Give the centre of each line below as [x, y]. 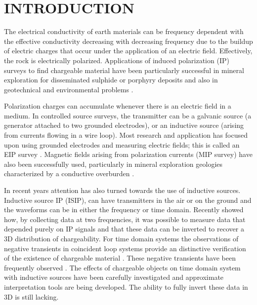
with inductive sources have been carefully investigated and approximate [114, 277]
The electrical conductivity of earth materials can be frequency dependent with [124, 31]
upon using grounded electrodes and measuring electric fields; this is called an [122, 144]
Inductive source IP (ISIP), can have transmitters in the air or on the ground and [128, 200]
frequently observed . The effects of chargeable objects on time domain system [122, 267]
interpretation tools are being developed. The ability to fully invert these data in [126, 286]
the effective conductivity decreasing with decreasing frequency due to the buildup [128, 41]
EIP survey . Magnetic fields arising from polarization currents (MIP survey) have [128, 154]
